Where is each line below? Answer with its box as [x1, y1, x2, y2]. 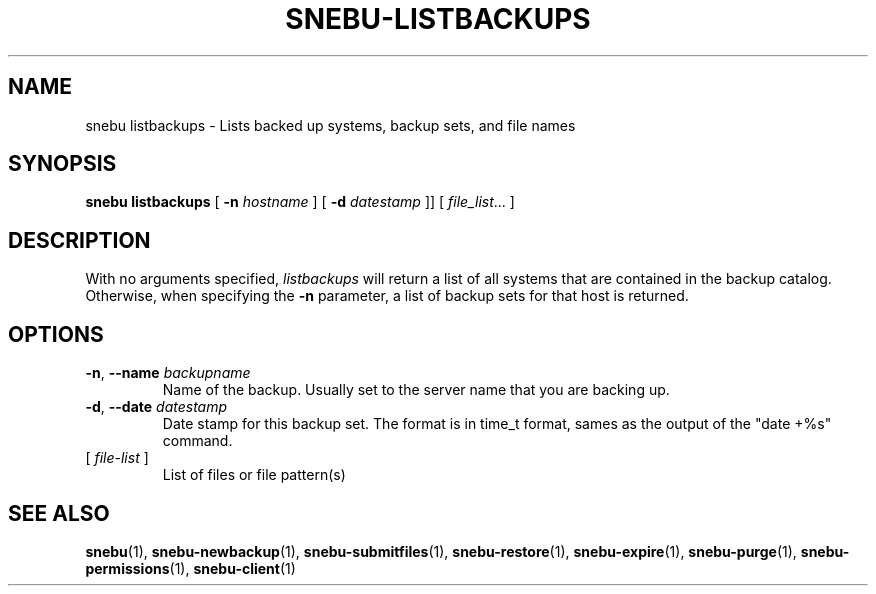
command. [162, 432, 233, 450]
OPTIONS [8, 321, 104, 347]
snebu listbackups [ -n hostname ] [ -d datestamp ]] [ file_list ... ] [85, 193, 515, 211]
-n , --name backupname [85, 364, 251, 382]
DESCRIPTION [8, 227, 151, 253]
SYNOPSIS [8, 151, 117, 177]
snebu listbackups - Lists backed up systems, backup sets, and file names [85, 116, 576, 134]
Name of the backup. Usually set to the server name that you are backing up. [162, 381, 670, 399]
